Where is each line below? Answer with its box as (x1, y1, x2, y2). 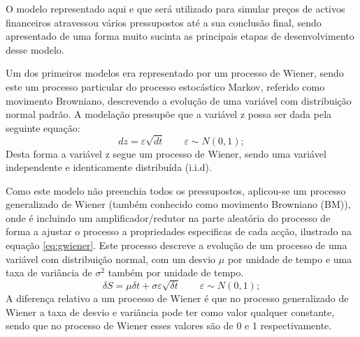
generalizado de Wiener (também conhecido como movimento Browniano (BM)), (6, 197, 351, 211)
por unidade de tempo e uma (227, 251, 352, 266)
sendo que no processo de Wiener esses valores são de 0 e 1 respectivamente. (6, 318, 332, 333)
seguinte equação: (6, 120, 80, 135)
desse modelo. (6, 42, 64, 57)
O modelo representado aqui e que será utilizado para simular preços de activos (6, 1, 345, 15)
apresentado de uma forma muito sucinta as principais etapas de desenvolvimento (6, 29, 354, 43)
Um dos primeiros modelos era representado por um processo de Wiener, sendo (6, 66, 344, 80)
